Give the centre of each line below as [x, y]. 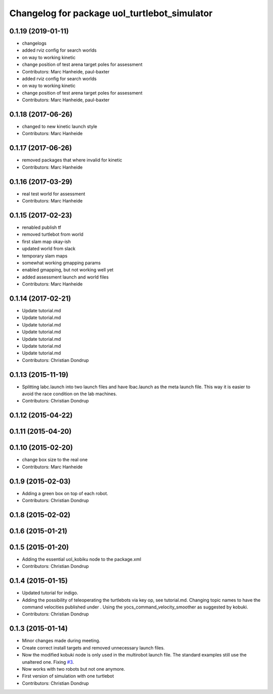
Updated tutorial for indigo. [50, 593]
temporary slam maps [45, 256]
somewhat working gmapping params [61, 263]
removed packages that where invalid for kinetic [72, 160]
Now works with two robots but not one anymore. [74, 669]
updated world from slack [49, 249]
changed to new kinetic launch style [60, 127]
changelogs [34, 44]
